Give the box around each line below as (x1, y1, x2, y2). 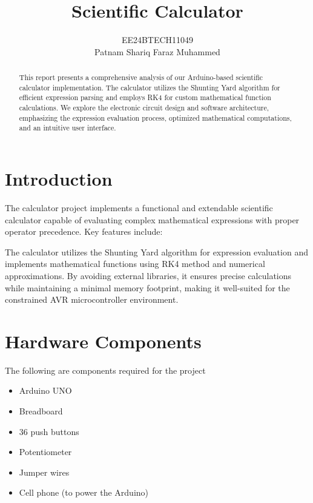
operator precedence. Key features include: (5, 225, 163, 238)
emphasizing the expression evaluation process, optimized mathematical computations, (19, 112, 292, 123)
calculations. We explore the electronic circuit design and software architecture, (19, 103, 269, 113)
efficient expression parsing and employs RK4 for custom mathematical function (19, 92, 271, 103)
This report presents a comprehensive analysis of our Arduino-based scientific (19, 72, 263, 83)
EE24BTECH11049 (121, 33, 194, 46)
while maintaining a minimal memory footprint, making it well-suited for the (5, 281, 290, 294)
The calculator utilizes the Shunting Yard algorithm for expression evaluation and (5, 245, 308, 258)
